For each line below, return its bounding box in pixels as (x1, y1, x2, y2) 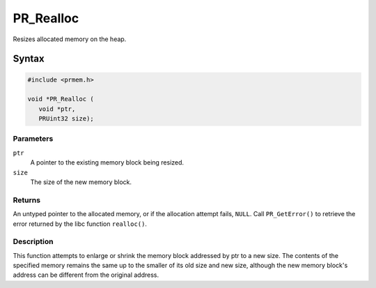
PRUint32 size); (38, 115, 94, 123)
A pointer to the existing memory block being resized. (30, 158, 185, 167)
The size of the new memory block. (30, 178, 132, 186)
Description (13, 237, 54, 247)
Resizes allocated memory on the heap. (13, 35, 127, 43)
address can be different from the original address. (13, 271, 159, 279)
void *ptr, (38, 105, 76, 113)
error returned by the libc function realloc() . (13, 220, 148, 228)
